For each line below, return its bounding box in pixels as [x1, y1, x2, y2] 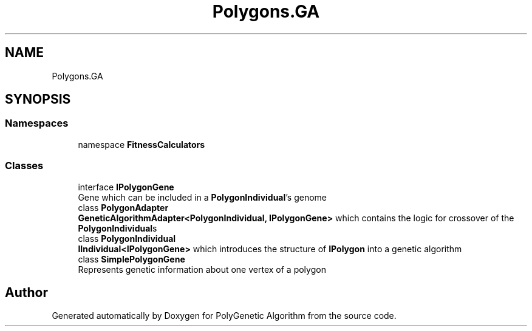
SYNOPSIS [5, 92, 71, 107]
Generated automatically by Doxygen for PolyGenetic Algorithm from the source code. [52, 310, 397, 321]
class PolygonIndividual [78, 233, 176, 244]
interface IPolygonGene [78, 181, 174, 192]
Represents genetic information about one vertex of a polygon [78, 264, 326, 275]
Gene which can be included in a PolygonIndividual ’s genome [78, 192, 327, 202]
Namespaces [5, 117, 69, 130]
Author [5, 284, 48, 300]
